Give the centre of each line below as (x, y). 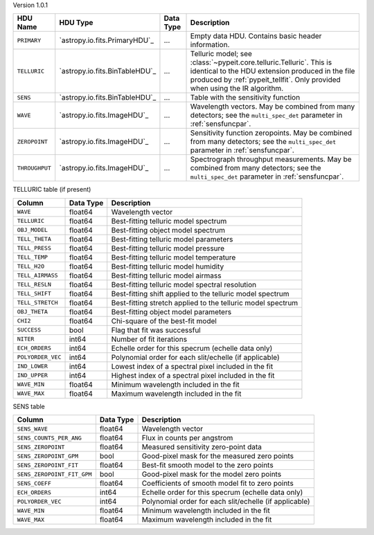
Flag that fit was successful (156, 330)
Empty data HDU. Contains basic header (256, 36)
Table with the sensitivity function (245, 98)
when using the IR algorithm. (237, 89)
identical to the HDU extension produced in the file (273, 71)
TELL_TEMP (33, 257)
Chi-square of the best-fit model (164, 320)
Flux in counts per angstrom (187, 438)
